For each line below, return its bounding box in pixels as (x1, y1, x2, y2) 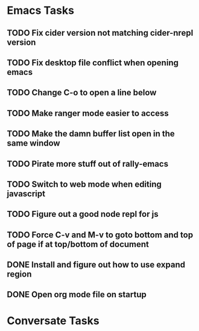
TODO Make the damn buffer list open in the (7, 129, 175, 139)
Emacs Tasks (7, 4, 75, 18)
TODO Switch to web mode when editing (7, 179, 162, 189)
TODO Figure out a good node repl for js (7, 209, 159, 219)
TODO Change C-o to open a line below (7, 88, 157, 98)
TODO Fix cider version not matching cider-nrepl (7, 28, 194, 38)
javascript (7, 188, 46, 199)
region (7, 269, 32, 280)
